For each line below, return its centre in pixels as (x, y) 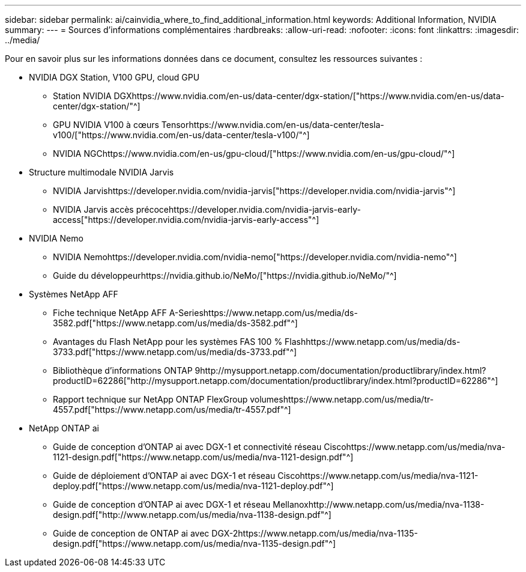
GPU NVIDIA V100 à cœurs (106, 125)
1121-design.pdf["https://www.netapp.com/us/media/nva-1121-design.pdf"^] (203, 457)
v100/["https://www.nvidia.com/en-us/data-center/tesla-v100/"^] (181, 135)
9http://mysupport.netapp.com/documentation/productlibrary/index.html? (340, 370)
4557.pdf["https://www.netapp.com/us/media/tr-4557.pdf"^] (172, 409)
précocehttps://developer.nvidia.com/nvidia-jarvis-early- (248, 209)
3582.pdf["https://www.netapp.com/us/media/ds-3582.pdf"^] (175, 323)
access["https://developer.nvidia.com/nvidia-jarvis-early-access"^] (186, 220)
